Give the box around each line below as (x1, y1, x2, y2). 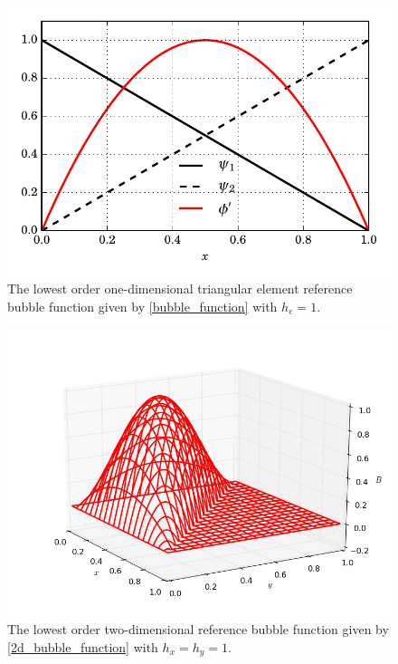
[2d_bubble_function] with (7, 637, 158, 656)
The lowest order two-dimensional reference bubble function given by (7, 620, 389, 639)
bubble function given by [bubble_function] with (7, 296, 278, 315)
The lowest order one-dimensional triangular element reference (7, 279, 353, 298)
